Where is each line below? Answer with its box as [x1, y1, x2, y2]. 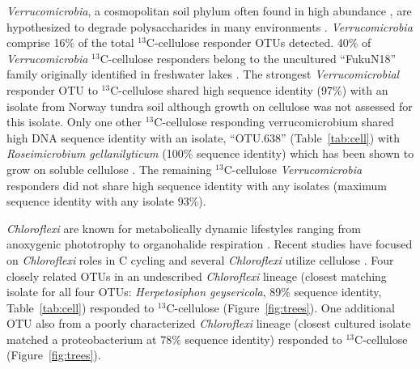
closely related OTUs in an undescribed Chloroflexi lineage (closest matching [6, 267, 387, 284]
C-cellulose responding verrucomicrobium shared [154, 113, 394, 130]
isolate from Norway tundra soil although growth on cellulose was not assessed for [6, 97, 413, 114]
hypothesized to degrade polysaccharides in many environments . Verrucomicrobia [6, 18, 413, 35]
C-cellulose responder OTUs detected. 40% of [146, 34, 371, 51]
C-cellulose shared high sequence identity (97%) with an [110, 81, 388, 98]
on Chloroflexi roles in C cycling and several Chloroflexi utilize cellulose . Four [6, 251, 394, 268]
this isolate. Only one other [6, 113, 142, 130]
